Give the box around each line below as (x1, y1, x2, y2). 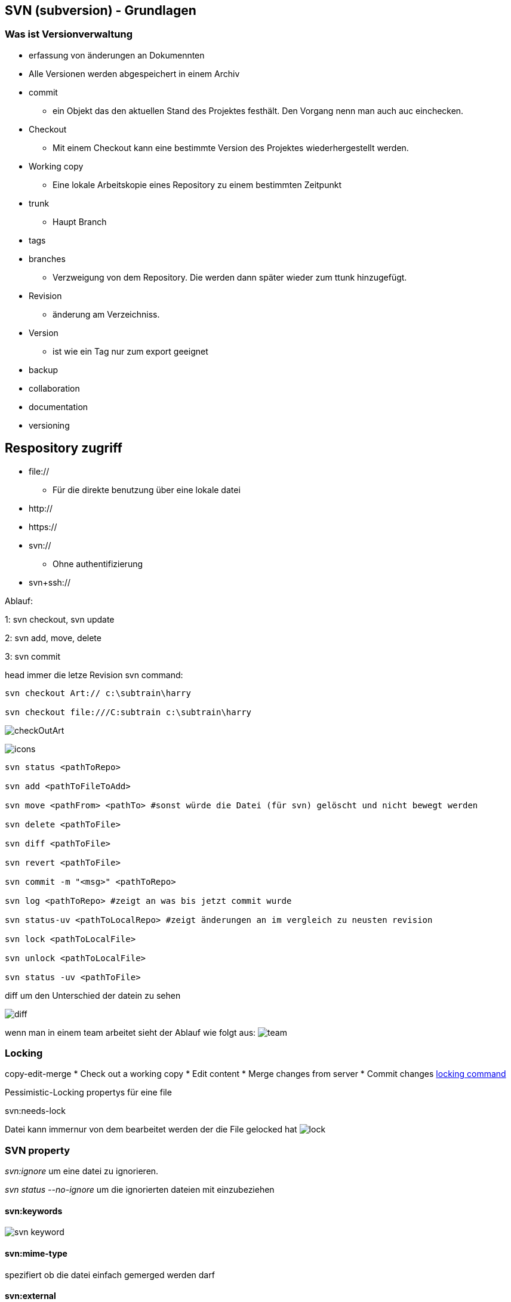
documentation (29, 401, 88, 412)
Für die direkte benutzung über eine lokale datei (53, 484, 241, 495)
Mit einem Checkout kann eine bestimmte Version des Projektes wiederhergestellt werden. (53, 142, 409, 153)
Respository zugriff (5, 441, 122, 456)
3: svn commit (5, 651, 60, 661)
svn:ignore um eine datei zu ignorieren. (5, 1166, 159, 1177)
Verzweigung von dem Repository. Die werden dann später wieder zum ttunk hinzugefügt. (53, 272, 407, 282)
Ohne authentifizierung (53, 558, 143, 569)
